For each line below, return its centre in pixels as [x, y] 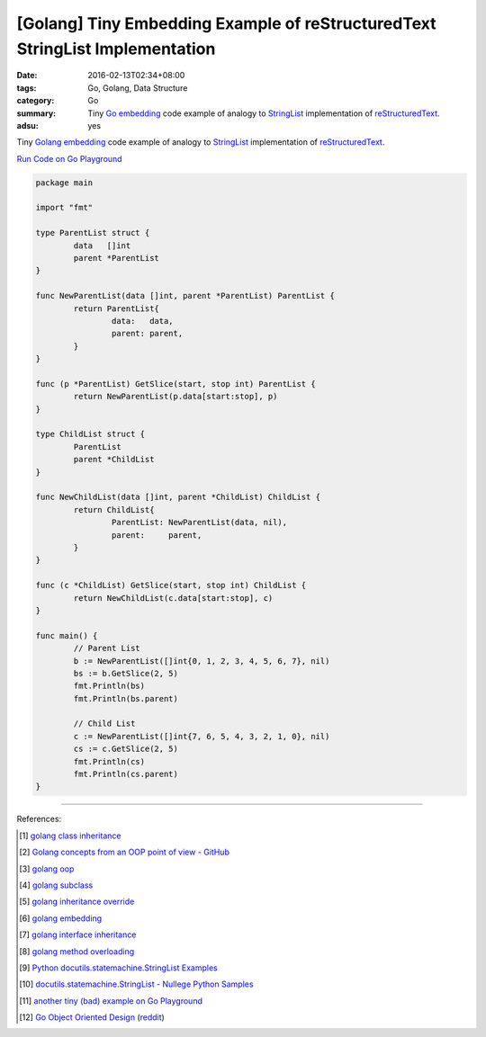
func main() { [67, 635]
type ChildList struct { [90, 434]
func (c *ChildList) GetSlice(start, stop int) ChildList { [171, 586]
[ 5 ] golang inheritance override [77, 902]
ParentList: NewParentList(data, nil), [199, 523]
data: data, [143, 321]
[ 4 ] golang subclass [56, 885]
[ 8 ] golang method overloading [77, 951]
